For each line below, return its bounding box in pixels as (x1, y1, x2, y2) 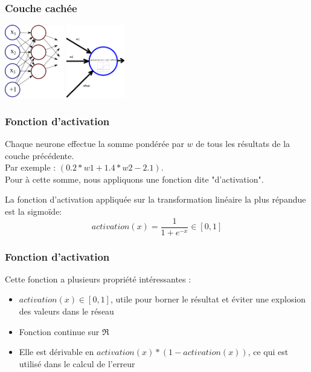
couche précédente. (5, 149, 74, 162)
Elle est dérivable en (19, 345, 94, 358)
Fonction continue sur (19, 325, 100, 338)
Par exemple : (5, 161, 56, 174)
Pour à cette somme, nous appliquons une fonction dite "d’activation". (5, 172, 264, 185)
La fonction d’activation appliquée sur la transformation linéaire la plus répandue (5, 193, 306, 206)
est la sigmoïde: (5, 205, 62, 217)
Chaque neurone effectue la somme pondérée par (5, 137, 184, 150)
